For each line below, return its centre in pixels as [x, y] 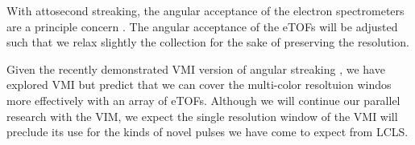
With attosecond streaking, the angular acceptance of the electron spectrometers [205, 10]
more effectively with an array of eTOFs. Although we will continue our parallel [203, 100]
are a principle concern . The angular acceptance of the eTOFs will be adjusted [202, 26]
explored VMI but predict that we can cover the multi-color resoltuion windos [199, 85]
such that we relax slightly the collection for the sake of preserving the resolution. [208, 42]
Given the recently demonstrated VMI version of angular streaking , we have [196, 68]
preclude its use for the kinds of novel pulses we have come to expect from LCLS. [207, 132]
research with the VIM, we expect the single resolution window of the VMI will [202, 116]
